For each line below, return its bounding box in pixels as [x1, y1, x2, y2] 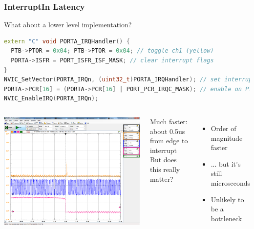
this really [150, 164, 180, 174]
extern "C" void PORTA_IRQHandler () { [4, 38, 130, 45]
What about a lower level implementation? [4, 19, 132, 30]
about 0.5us [150, 126, 185, 136]
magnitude [211, 133, 243, 143]
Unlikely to [211, 194, 244, 204]
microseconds [211, 177, 251, 188]
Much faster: [150, 116, 188, 126]
